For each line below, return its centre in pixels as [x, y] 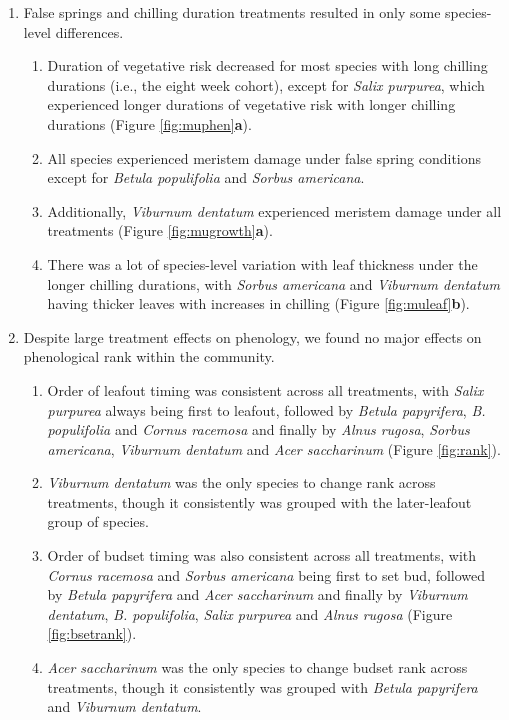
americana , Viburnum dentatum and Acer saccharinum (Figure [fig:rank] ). [274, 448]
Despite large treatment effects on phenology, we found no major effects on [252, 336]
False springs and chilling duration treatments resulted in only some [232, 12]
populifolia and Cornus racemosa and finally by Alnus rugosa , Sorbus [258, 429]
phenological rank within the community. [149, 356]
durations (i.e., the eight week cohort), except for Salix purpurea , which [266, 84]
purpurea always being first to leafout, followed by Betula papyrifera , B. [266, 409]
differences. [89, 31]
